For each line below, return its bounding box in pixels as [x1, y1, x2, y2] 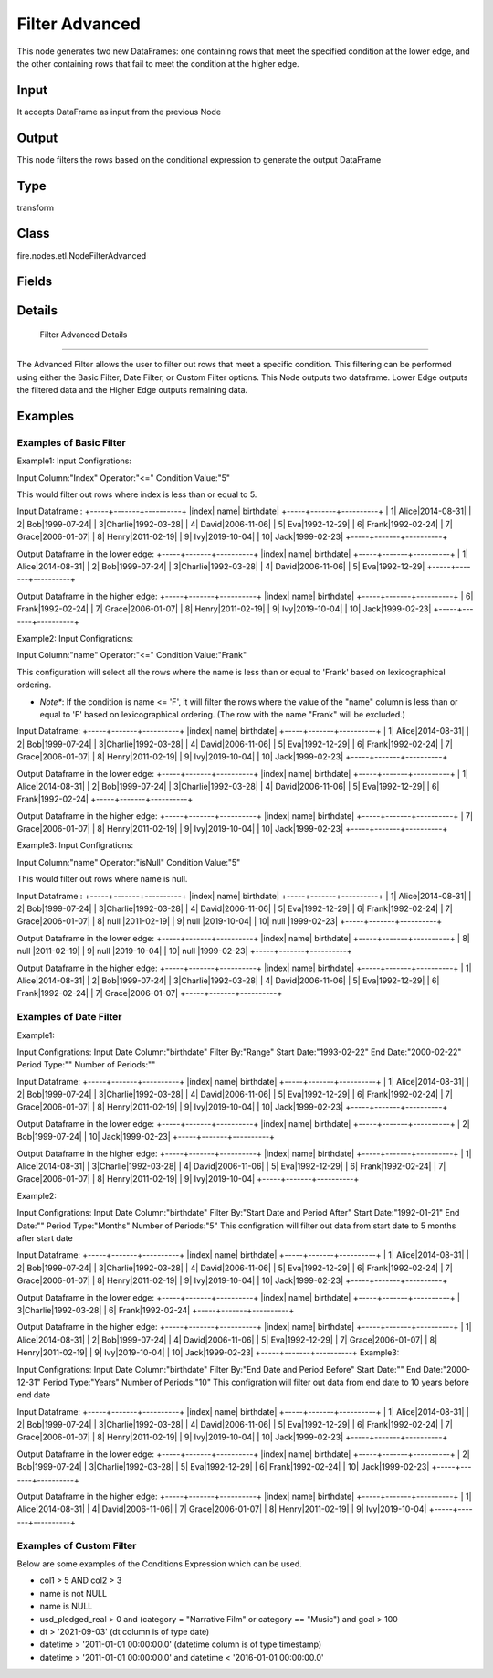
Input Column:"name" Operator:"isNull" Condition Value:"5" [16, 856, 241, 867]
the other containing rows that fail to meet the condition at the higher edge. [16, 58, 300, 69]
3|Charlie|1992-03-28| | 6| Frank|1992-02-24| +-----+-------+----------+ [16, 1304, 295, 1315]
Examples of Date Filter [16, 1011, 122, 1024]
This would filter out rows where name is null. [16, 874, 188, 885]
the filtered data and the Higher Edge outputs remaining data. [16, 385, 248, 396]
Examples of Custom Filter [16, 1539, 137, 1552]
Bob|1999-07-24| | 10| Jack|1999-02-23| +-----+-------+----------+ [16, 1131, 276, 1142]
